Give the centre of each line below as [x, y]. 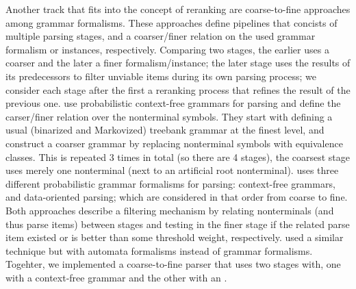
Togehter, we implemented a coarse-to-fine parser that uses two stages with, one [173, 264]
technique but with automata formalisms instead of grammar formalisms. [159, 250]
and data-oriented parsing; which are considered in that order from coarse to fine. [177, 197]
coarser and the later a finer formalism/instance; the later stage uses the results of [178, 63]
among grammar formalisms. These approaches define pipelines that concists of [171, 22]
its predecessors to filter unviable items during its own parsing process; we [161, 76]
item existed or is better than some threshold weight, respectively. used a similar [175, 237]
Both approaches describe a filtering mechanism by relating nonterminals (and [170, 210]
